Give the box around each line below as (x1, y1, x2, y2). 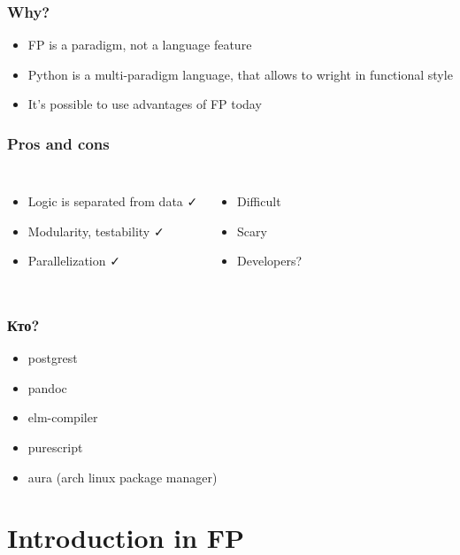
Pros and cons (7, 132, 110, 154)
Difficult (237, 192, 281, 211)
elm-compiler (27, 408, 98, 427)
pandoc (27, 378, 67, 397)
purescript (27, 438, 83, 456)
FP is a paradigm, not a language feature (27, 35, 252, 54)
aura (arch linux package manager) (27, 467, 218, 486)
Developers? (237, 251, 303, 270)
